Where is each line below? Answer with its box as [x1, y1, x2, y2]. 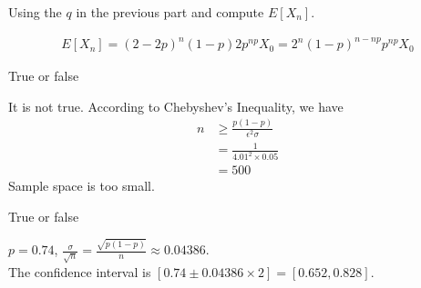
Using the [8, 3, 62, 21]
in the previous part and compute [76, 3, 264, 21]
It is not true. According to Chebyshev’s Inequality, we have [8, 96, 344, 115]
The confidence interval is [8, 263, 151, 282]
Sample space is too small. [8, 176, 155, 195]
